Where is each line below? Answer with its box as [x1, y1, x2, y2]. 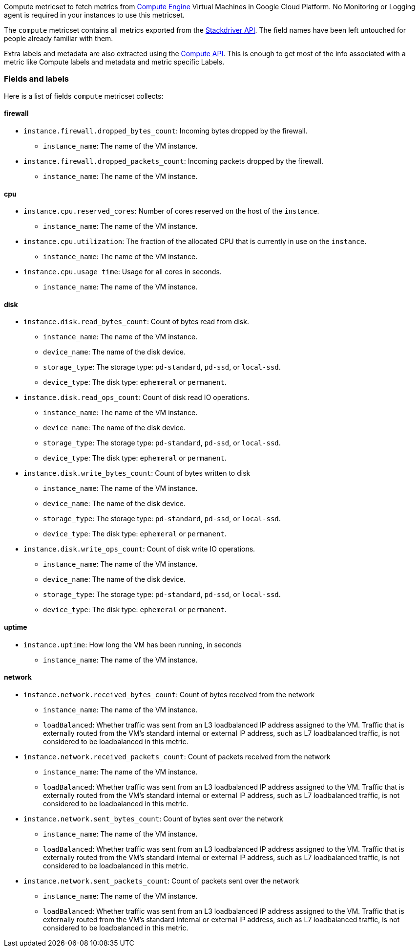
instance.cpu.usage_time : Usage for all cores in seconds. [23, 267, 222, 276]
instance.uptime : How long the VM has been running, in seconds [23, 640, 242, 649]
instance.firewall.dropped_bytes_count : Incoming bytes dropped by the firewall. [23, 126, 308, 135]
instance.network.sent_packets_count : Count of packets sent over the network [23, 876, 299, 885]
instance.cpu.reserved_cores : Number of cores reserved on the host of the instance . [23, 207, 319, 216]
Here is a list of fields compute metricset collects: [4, 91, 164, 100]
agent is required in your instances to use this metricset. [4, 11, 185, 19]
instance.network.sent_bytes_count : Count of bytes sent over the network [23, 814, 284, 823]
